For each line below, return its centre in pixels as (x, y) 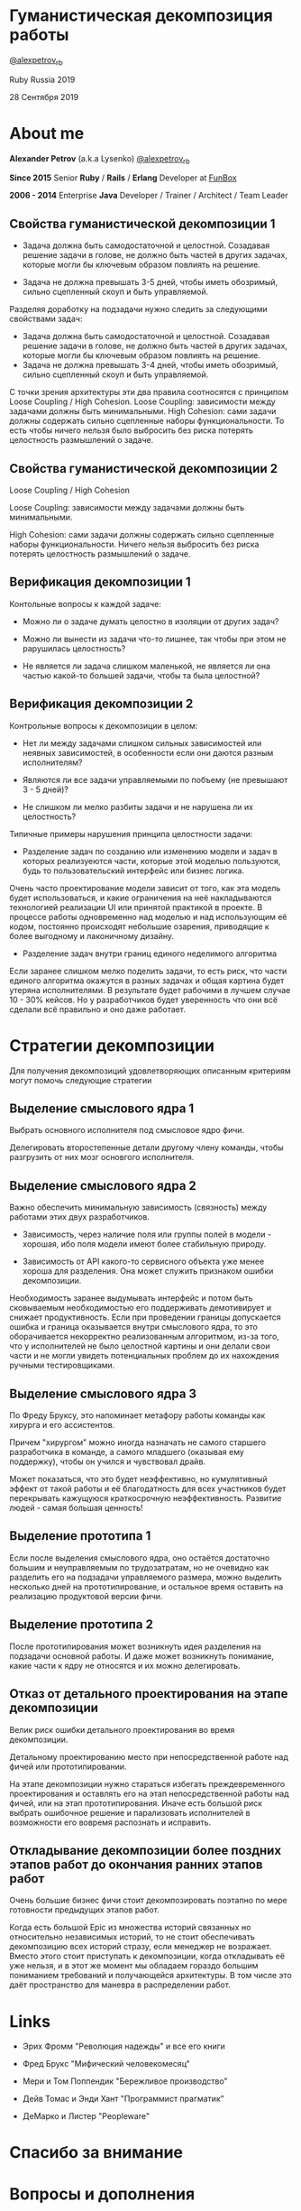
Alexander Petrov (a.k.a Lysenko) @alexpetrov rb (100, 159)
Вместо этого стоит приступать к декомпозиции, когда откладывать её (147, 1956)
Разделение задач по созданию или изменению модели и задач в (150, 851)
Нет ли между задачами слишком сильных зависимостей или (142, 743)
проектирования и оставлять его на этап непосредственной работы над (149, 1793)
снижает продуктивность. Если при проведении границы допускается (145, 1317)
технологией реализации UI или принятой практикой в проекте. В (136, 907)
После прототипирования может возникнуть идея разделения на (135, 1646)
